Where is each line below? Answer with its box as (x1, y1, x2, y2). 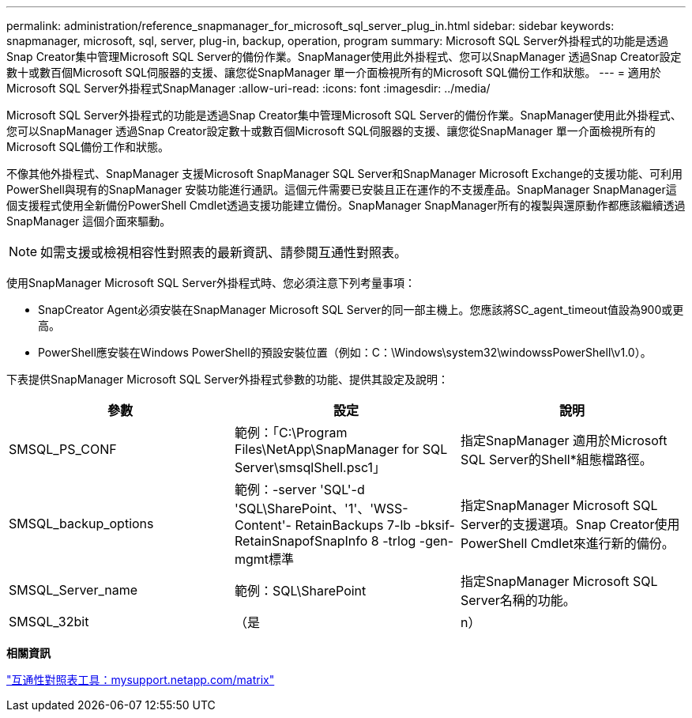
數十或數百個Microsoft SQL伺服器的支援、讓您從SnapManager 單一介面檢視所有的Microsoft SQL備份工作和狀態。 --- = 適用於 (6, 66, 661, 79)
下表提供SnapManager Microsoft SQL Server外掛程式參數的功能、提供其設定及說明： (6, 372, 449, 386)
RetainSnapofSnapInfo (234, 533, 368, 549)
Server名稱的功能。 (460, 592, 576, 608)
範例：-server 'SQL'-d (234, 482, 365, 497)
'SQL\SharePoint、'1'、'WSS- (234, 501, 408, 516)
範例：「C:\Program (234, 425, 348, 440)
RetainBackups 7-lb (295, 517, 412, 533)
